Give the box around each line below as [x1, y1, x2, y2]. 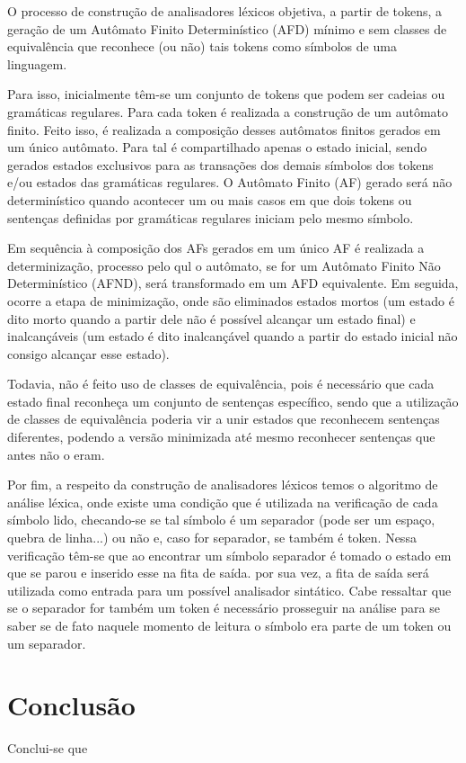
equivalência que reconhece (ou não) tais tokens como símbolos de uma [7, 37, 397, 56]
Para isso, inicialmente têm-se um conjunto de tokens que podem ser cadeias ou [7, 85, 445, 103]
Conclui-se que [7, 739, 88, 758]
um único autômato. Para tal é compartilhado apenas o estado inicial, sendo [7, 138, 427, 157]
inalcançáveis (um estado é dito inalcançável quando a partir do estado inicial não [7, 327, 458, 346]
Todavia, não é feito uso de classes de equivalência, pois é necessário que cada [7, 374, 435, 393]
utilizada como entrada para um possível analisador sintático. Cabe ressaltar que [7, 580, 452, 599]
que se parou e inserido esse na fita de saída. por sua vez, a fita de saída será [7, 563, 429, 582]
